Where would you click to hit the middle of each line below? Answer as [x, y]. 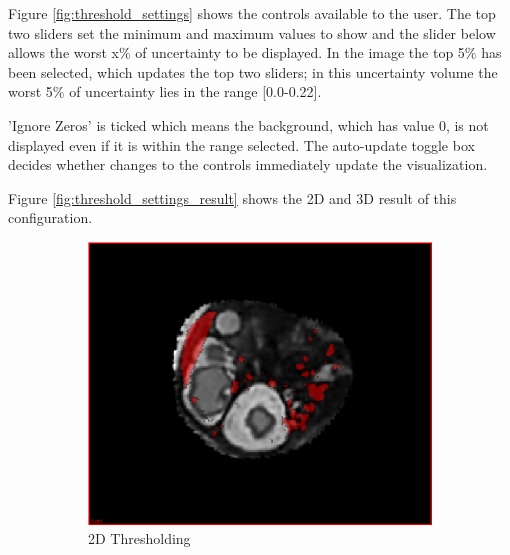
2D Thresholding [139, 538]
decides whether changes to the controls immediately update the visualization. [248, 164]
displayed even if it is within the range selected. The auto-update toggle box [241, 144]
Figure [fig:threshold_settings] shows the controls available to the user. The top [252, 13]
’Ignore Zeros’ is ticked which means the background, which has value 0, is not [248, 124]
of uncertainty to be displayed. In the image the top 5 [300, 52]
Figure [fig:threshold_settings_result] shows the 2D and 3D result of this [232, 197]
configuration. [50, 217]
